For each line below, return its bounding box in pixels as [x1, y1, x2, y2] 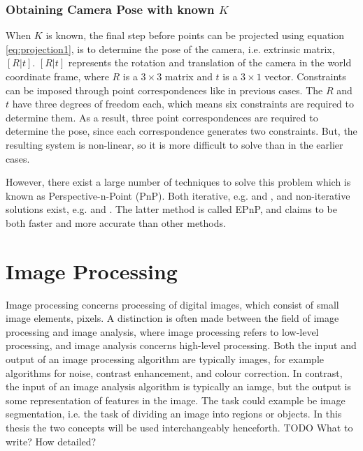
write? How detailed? [6, 434, 97, 448]
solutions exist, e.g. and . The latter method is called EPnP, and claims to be [6, 202, 337, 216]
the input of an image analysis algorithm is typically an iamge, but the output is [6, 379, 351, 394]
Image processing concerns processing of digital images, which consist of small [6, 297, 339, 311]
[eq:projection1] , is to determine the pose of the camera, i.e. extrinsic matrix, [6, 41, 335, 56]
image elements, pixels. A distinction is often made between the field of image [6, 311, 339, 325]
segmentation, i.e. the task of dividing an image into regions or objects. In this [6, 406, 342, 421]
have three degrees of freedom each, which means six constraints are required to [12, 96, 354, 111]
